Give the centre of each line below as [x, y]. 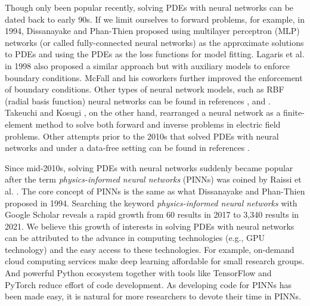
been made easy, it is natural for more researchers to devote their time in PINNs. [153, 296]
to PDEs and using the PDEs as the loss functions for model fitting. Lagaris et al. [155, 54]
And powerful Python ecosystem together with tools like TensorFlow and [138, 273]
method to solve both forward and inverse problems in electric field [158, 124]
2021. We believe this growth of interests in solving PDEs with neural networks [150, 226]
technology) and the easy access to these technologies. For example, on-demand [150, 249]
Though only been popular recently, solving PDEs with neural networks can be [149, 7]
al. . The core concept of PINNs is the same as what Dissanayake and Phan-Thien [155, 191]
